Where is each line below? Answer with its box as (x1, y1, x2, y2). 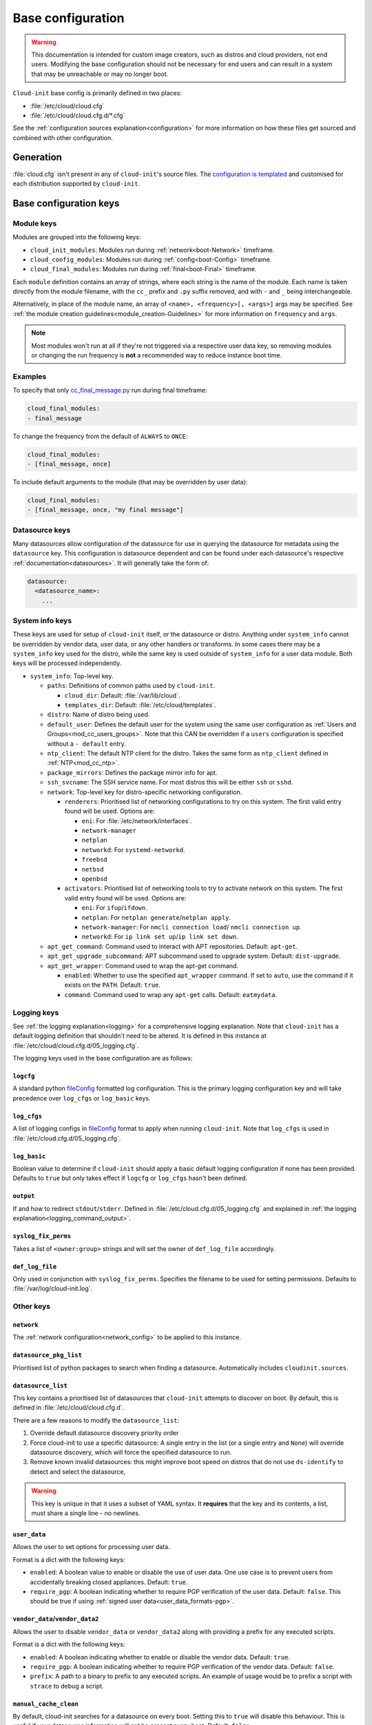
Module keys (12, 218, 57, 228)
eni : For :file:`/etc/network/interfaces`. (81, 816, 192, 825)
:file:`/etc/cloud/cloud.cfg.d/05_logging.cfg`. (12, 1041, 139, 1049)
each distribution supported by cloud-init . (12, 179, 141, 188)
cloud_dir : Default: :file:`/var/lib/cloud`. (64, 691, 180, 700)
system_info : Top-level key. (30, 671, 114, 680)
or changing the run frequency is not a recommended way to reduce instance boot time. (31, 351, 282, 359)
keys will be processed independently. (12, 659, 122, 667)
